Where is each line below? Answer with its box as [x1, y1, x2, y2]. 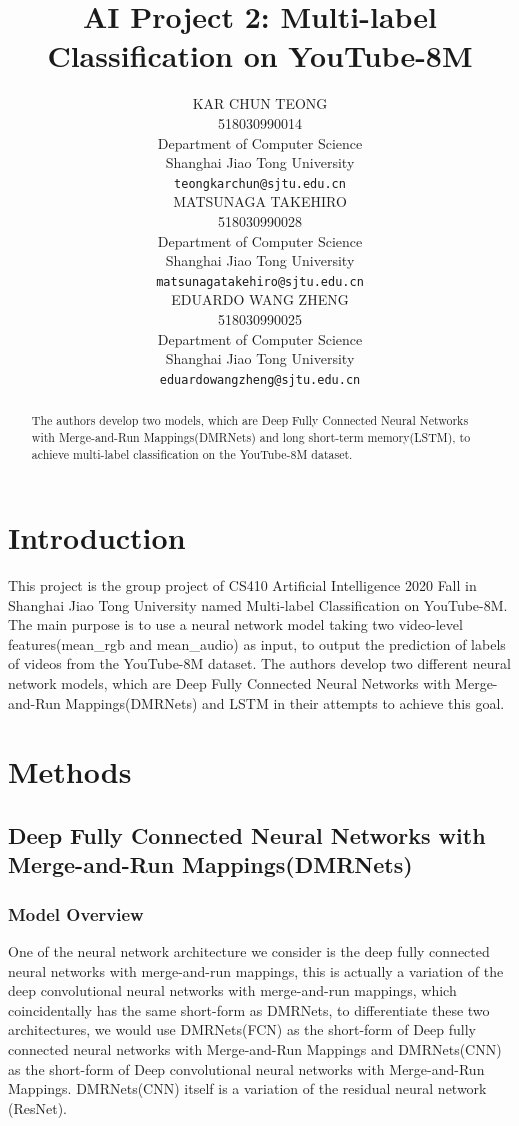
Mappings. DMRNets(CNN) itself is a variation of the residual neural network [8, 1078, 487, 1099]
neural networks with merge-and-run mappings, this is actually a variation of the [8, 960, 504, 981]
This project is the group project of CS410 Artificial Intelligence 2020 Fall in [8, 575, 477, 596]
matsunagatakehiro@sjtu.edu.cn [156, 274, 364, 289]
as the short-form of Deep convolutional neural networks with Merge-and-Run [8, 1058, 485, 1079]
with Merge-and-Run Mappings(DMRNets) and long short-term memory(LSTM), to [31, 428, 471, 445]
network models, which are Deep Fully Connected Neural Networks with [8, 673, 451, 694]
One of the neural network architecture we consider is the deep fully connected [8, 941, 490, 962]
